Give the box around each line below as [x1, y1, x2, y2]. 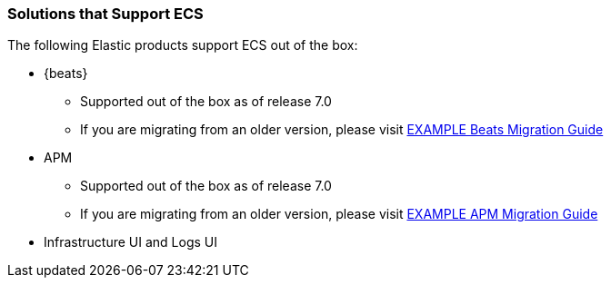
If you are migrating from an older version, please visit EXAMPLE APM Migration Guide [80, 206, 598, 222]
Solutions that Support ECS [7, 5, 204, 23]
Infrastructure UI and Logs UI [44, 234, 218, 251]
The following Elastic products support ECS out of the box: [7, 37, 358, 54]
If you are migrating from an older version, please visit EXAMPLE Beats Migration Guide [80, 122, 604, 138]
